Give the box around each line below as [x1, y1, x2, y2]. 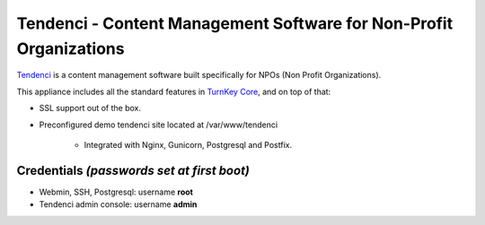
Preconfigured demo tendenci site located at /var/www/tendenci [39, 119, 278, 130]
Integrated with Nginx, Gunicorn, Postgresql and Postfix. [84, 139, 292, 150]
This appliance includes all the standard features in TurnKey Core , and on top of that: [16, 86, 331, 97]
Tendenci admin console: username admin [39, 199, 198, 210]
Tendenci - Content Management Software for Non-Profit [16, 13, 454, 33]
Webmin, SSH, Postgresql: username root [39, 186, 193, 197]
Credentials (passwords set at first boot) [16, 162, 251, 178]
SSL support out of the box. [39, 103, 142, 114]
